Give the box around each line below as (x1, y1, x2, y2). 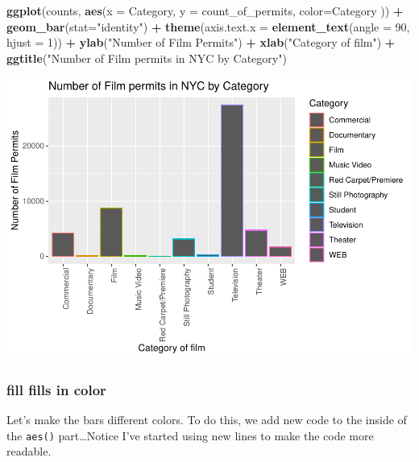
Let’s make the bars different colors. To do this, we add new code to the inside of (6, 411, 407, 428)
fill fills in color (6, 379, 106, 399)
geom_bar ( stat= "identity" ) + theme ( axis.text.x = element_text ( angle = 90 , (6, 18, 410, 35)
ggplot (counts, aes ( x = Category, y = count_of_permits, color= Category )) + (6, 2, 404, 19)
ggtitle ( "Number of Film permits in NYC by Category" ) (6, 49, 287, 66)
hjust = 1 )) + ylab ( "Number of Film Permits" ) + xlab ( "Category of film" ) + (6, 34, 396, 51)
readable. (6, 443, 52, 460)
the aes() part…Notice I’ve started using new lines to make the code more (6, 427, 374, 443)
